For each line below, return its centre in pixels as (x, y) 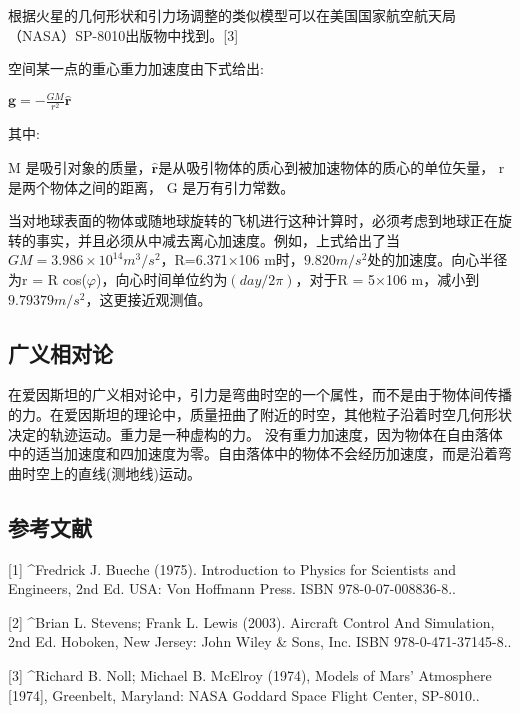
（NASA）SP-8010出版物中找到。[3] (123, 34)
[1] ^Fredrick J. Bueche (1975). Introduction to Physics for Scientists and (232, 568)
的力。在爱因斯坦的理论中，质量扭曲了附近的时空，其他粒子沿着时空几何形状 (260, 413)
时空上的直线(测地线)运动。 (111, 472)
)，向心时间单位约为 (162, 279)
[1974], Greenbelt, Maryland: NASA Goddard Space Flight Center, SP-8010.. (244, 694)
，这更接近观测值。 (148, 298)
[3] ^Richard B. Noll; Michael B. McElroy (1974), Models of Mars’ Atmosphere (250, 674)
